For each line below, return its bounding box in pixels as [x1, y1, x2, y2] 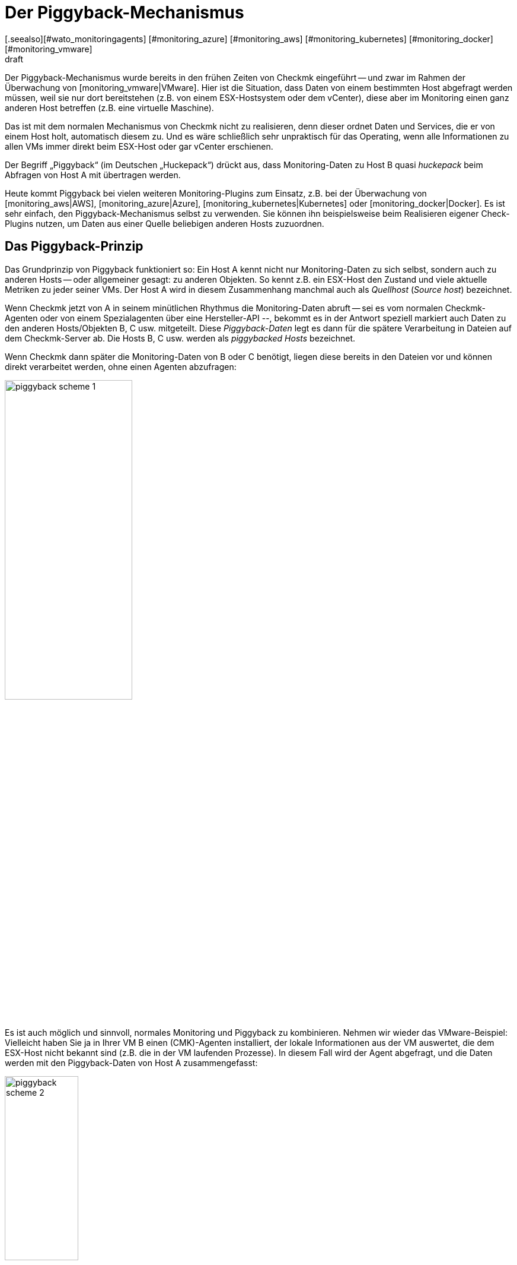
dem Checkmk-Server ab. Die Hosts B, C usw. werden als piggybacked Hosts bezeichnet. [5, 333, 356, 343]
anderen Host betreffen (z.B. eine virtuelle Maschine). [5, 102, 214, 113]
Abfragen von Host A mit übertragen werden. [5, 169, 181, 180]
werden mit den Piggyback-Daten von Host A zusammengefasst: [5, 1057, 258, 1068]
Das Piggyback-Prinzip [5, 239, 143, 254]
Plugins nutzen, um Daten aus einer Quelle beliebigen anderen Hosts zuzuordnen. [5, 218, 324, 229]
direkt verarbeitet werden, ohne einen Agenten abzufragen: [5, 361, 237, 372]
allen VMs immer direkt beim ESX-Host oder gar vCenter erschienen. [5, 141, 273, 151]
